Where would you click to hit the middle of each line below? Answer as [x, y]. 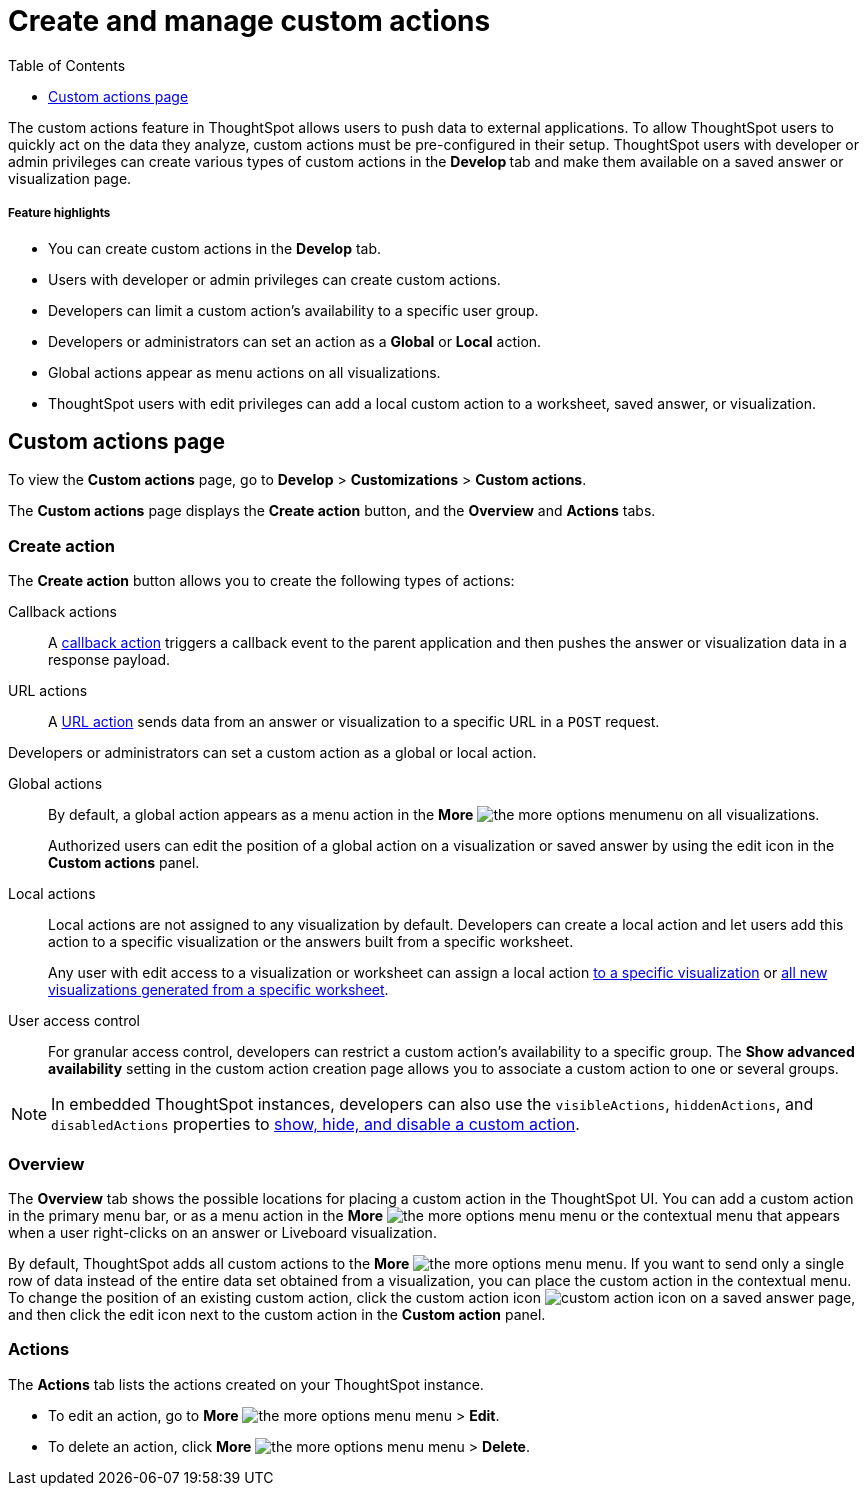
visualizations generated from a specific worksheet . [218, 990]
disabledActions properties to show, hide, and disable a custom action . [315, 1124]
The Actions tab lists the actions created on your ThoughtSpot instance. [246, 1384]
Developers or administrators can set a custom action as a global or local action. [272, 753]
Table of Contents [67, 65]
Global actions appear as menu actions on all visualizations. [244, 372]
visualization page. [70, 178]
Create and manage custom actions [249, 21]
